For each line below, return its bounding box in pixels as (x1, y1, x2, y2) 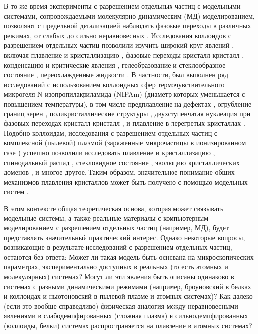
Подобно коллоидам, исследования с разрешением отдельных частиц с (4, 127, 218, 138)
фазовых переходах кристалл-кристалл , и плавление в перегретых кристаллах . (4, 118, 245, 128)
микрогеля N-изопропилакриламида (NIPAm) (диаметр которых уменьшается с (4, 89, 245, 99)
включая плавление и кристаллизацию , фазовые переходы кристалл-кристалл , (4, 49, 244, 60)
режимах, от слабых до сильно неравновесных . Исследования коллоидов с (4, 30, 231, 40)
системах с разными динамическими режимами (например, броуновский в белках (4, 281, 251, 291)
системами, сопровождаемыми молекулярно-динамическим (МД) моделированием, (4, 10, 255, 21)
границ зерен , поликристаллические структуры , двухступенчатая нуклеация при (4, 108, 251, 118)
